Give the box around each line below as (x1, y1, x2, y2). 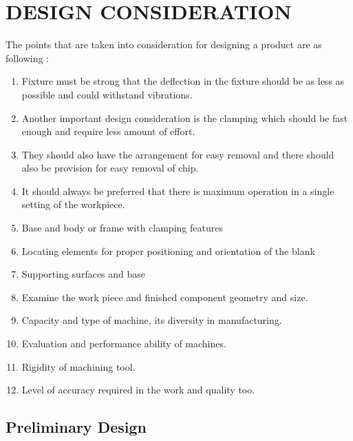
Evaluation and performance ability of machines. (21, 336, 226, 351)
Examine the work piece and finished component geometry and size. (21, 289, 308, 304)
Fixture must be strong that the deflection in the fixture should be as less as (21, 74, 345, 88)
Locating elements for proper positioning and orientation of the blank (21, 243, 315, 258)
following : (6, 50, 50, 65)
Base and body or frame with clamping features (21, 220, 223, 235)
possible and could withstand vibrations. (21, 87, 193, 101)
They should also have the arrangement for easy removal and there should (21, 147, 334, 161)
